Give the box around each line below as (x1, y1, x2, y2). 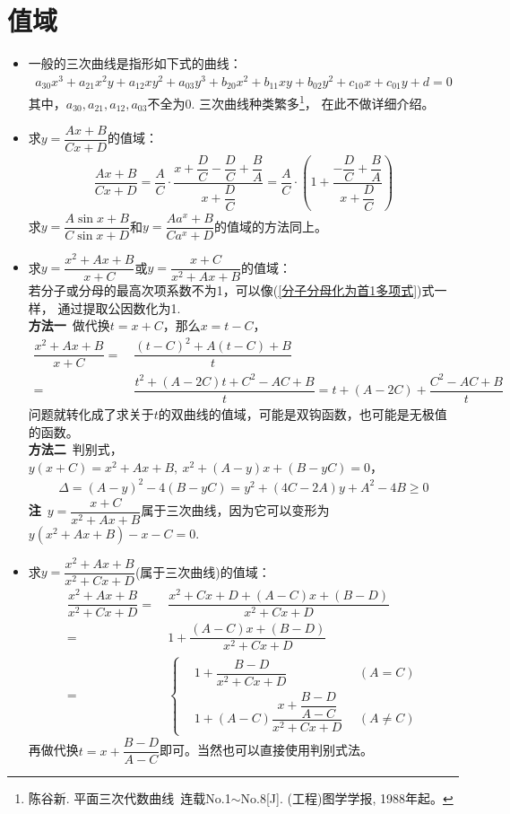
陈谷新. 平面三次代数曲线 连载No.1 (28, 789, 231, 808)
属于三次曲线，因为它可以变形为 (141, 501, 330, 520)
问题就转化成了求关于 (28, 404, 154, 423)
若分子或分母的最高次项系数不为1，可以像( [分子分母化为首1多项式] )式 (28, 280, 435, 299)
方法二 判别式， (28, 440, 123, 459)
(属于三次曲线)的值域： (134, 562, 271, 581)
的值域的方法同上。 (214, 216, 328, 235)
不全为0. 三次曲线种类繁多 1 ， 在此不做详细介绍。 (147, 92, 435, 112)
